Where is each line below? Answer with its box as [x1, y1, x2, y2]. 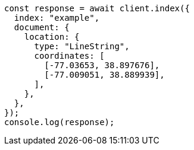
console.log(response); [4, 117, 115, 127]
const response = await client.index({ [4, 4, 190, 13]
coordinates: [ [34, 51, 105, 60]
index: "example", [14, 13, 100, 23]
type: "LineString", [34, 42, 130, 51]
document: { [14, 23, 70, 32]
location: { [24, 32, 80, 42]
